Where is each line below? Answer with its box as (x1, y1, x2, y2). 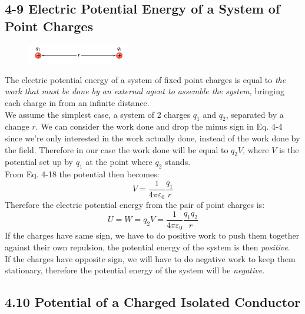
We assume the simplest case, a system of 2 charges (5, 108, 191, 120)
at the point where (85, 156, 152, 168)
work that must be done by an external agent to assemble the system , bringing (5, 85, 285, 97)
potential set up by (5, 156, 73, 168)
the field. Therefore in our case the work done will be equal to (5, 143, 228, 156)
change (5, 120, 29, 133)
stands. (165, 156, 191, 168)
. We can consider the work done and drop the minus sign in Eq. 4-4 (35, 120, 283, 133)
